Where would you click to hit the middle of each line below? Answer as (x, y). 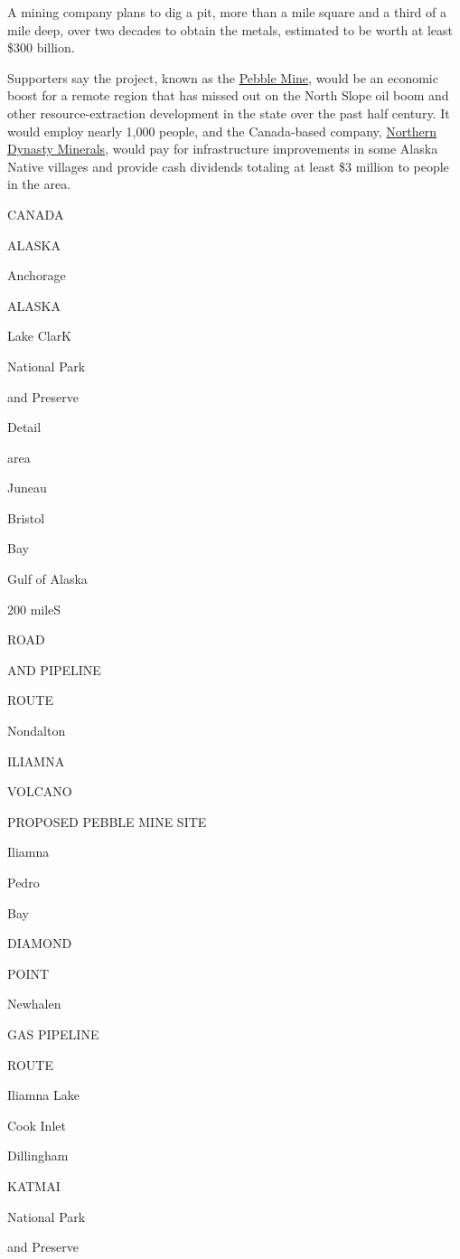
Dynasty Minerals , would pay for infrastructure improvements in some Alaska (223, 149)
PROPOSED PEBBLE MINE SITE (107, 821)
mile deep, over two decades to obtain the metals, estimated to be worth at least (230, 29)
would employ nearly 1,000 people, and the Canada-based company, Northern (222, 131)
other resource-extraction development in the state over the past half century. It (229, 113)
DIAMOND (40, 943)
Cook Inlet (37, 1125)
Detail (24, 427)
